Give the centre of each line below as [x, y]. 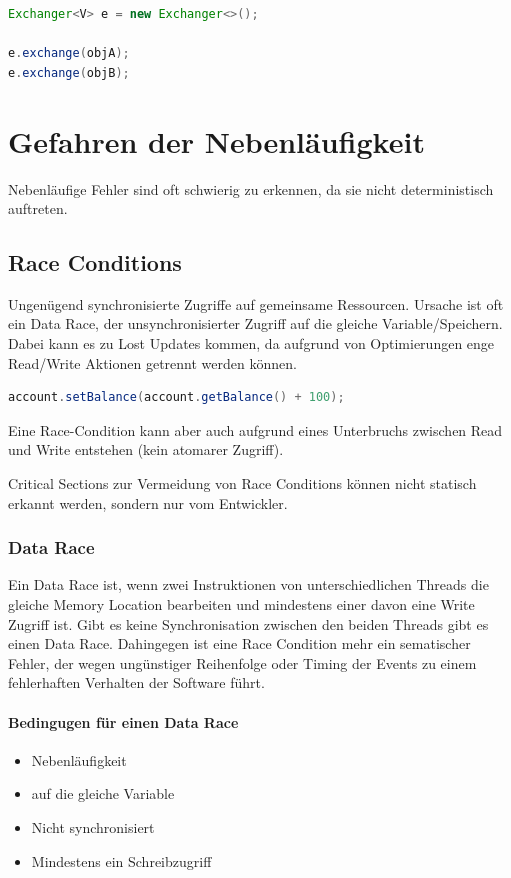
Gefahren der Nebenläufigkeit [216, 140]
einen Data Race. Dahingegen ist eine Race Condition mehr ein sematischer [239, 643]
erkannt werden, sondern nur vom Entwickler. [148, 502]
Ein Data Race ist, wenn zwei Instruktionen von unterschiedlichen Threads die [248, 584]
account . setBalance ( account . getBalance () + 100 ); [176, 397]
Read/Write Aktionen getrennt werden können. [152, 362]
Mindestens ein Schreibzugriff [121, 860]
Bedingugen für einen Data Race [123, 721]
